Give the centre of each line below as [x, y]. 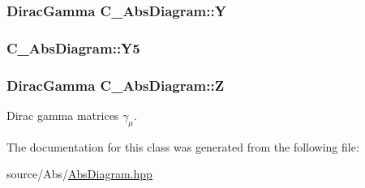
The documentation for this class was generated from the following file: [183, 146]
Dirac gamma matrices [63, 115]
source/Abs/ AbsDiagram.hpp [79, 174]
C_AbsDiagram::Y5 [73, 47]
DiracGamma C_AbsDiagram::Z [116, 85]
